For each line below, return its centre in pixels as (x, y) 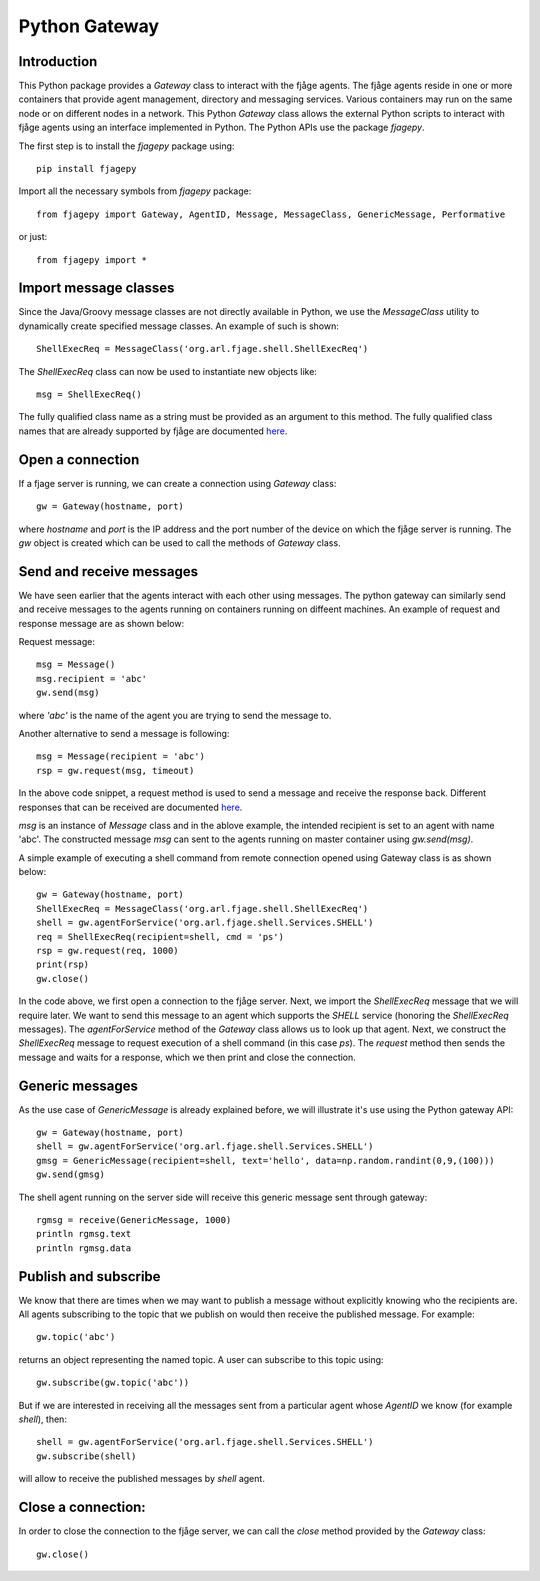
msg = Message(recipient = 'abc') (120, 756)
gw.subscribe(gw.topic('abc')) (113, 1383)
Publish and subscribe (89, 1276)
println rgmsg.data (84, 1248)
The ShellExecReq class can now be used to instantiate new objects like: (167, 371)
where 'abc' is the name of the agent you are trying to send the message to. (175, 715)
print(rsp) (63, 964)
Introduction (58, 61)
